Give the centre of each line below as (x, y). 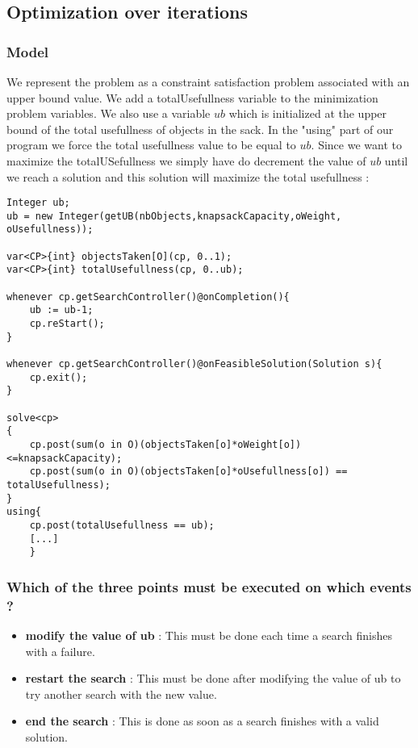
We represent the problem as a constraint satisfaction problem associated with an (208, 81)
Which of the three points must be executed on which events (209, 586)
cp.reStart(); (67, 324)
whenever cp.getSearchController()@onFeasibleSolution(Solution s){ (194, 364)
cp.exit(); (59, 377)
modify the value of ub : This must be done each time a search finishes (209, 635)
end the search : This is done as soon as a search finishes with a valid (202, 721)
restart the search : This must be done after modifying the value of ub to (213, 678)
